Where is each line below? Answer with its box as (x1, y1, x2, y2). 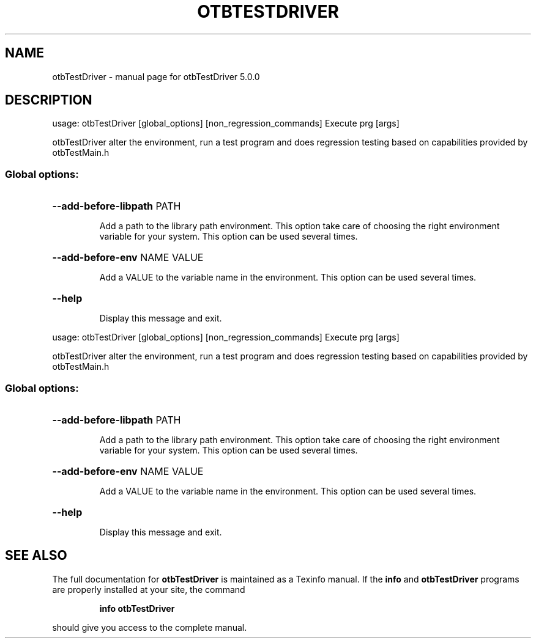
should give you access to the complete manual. (52, 622, 247, 633)
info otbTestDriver (99, 603, 175, 614)
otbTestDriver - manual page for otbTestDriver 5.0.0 (52, 71, 260, 82)
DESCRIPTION (5, 92, 92, 108)
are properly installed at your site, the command (52, 584, 245, 595)
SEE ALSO (5, 548, 67, 564)
